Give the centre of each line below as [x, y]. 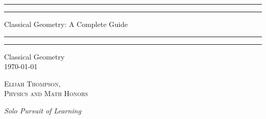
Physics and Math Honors [46, 93]
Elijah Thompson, [32, 83]
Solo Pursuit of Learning [43, 110]
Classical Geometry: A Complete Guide [66, 24]
